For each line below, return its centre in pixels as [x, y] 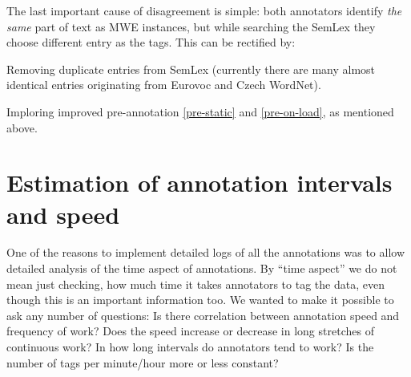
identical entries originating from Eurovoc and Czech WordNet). [164, 85]
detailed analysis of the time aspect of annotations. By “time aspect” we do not [202, 268]
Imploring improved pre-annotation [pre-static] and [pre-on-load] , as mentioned [200, 111]
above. [22, 127]
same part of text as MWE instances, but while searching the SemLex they [191, 26]
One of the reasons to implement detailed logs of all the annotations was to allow [205, 252]
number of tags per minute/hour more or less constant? [143, 362]
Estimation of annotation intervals [199, 182]
